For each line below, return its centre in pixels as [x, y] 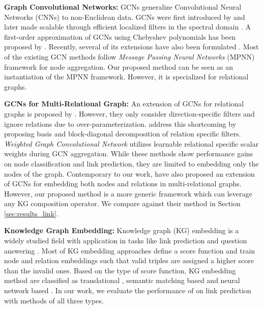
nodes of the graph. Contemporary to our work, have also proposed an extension [129, 173]
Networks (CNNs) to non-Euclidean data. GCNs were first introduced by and [125, 17]
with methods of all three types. [54, 300]
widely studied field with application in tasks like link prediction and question [126, 241]
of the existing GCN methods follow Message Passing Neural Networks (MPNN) [129, 56]
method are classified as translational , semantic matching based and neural [122, 280]
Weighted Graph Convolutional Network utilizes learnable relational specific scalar [131, 143]
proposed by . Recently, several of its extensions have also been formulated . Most [131, 47]
